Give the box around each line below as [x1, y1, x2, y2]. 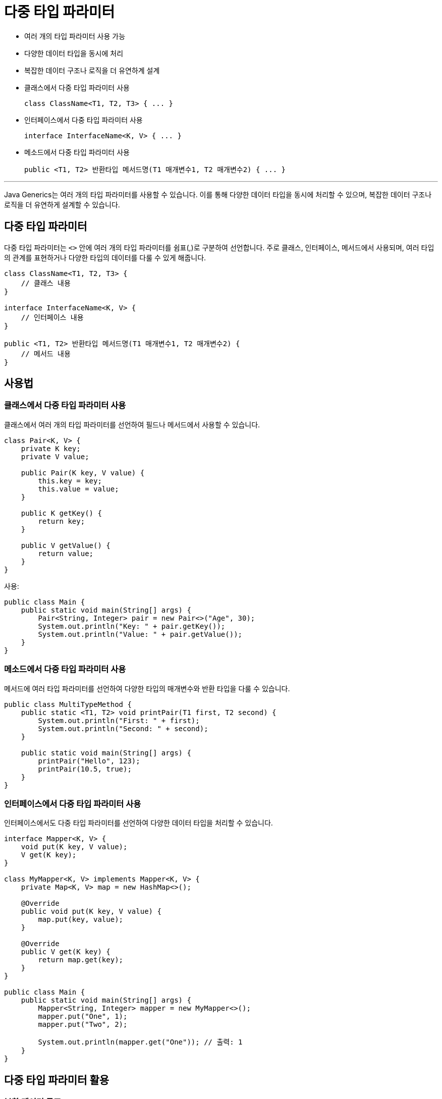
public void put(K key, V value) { [21, 907, 161, 916]
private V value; [21, 452, 89, 461]
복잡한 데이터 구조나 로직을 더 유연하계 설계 [24, 66, 160, 75]
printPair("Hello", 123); [38, 756, 140, 765]
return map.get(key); [38, 956, 124, 964]
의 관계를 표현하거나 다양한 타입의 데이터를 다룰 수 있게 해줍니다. [4, 253, 206, 262]
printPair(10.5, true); [38, 764, 132, 773]
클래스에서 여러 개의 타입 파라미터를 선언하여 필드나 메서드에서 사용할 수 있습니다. [4, 420, 260, 429]
